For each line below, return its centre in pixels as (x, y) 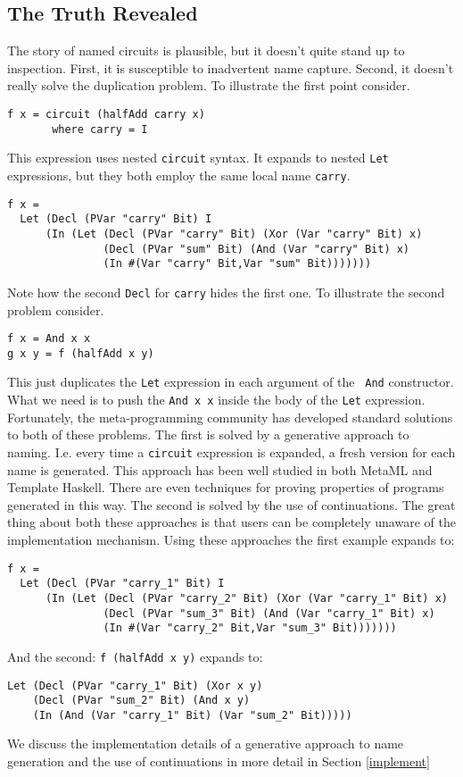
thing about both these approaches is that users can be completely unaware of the (231, 522)
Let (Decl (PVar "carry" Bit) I (116, 219)
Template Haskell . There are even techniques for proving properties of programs (226, 487)
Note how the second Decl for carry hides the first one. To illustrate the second (226, 292)
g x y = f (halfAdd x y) (81, 353)
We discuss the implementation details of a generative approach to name (206, 744)
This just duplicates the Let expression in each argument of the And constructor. (231, 382)
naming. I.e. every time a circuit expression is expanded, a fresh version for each (231, 451)
